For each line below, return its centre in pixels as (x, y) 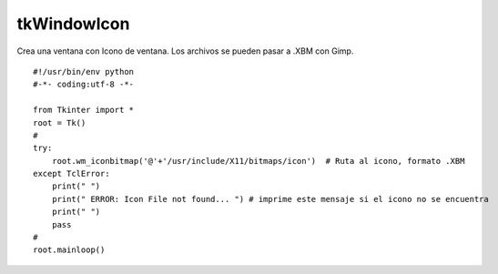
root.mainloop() (69, 250)
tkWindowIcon (73, 24)
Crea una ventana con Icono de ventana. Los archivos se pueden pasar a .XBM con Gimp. (185, 51)
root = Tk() (60, 122)
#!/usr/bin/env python (84, 71)
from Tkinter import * (84, 110)
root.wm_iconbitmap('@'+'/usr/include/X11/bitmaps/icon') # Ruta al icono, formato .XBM (258, 161)
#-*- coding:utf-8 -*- (84, 85)
